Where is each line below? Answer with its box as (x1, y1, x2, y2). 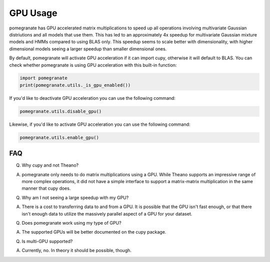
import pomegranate (19, 75, 67, 81)
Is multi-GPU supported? (21, 238, 73, 244)
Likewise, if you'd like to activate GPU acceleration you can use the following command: (9, 121, 190, 127)
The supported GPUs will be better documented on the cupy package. (21, 229, 166, 235)
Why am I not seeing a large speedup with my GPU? (21, 195, 129, 201)
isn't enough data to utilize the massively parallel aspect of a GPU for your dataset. (21, 211, 192, 217)
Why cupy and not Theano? (21, 162, 79, 168)
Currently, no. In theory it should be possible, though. (21, 248, 132, 254)
